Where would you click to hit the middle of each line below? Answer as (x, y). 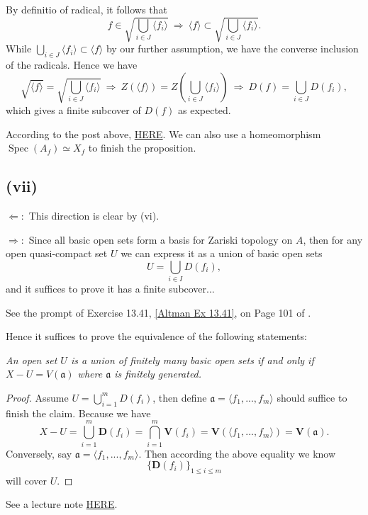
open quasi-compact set (57, 253)
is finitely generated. (158, 374)
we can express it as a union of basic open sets (222, 253)
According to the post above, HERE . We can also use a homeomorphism (163, 134)
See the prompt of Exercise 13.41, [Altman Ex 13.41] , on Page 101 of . (158, 312)
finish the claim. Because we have (78, 413)
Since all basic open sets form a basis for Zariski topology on (161, 239)
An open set (32, 360)
